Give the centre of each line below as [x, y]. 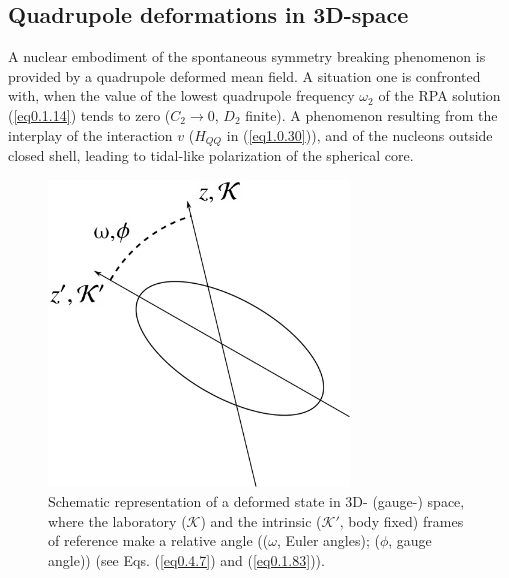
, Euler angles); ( [328, 540]
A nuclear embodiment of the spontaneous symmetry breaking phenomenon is [247, 56]
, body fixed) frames [401, 520]
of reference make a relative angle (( [158, 540]
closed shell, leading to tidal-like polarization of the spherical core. [211, 155]
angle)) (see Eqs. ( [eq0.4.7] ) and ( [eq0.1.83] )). [186, 559]
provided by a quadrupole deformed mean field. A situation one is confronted [244, 75]
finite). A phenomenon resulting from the [371, 114]
